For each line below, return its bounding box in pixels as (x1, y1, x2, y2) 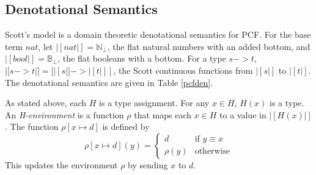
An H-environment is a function (5, 108, 124, 121)
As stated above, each (5, 96, 87, 109)
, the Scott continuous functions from (113, 63, 253, 76)
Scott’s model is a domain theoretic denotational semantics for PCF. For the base (5, 28, 311, 41)
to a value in (219, 108, 266, 121)
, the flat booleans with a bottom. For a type (57, 52, 226, 65)
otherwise (194, 147, 230, 156)
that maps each (134, 108, 191, 121)
